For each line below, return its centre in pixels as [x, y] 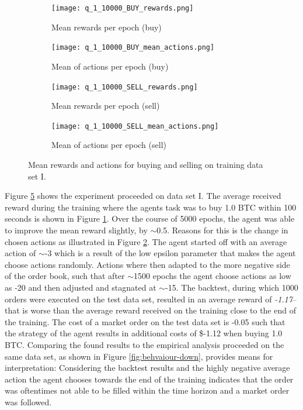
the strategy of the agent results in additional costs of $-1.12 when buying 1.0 [144, 333]
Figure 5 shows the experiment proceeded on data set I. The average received [143, 196]
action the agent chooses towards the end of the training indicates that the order [149, 379]
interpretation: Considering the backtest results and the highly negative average [147, 368]
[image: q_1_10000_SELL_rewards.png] [125, 87]
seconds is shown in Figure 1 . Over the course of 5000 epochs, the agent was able [150, 218]
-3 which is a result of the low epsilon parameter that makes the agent [170, 253]
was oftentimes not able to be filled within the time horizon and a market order [147, 390]
